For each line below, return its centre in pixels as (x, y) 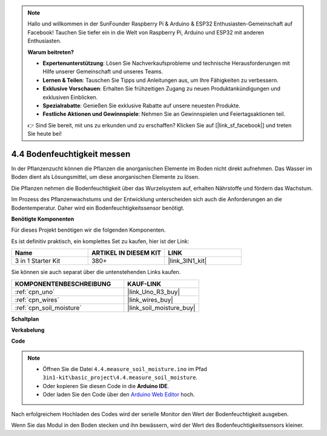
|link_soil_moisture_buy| (161, 307)
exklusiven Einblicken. (70, 97)
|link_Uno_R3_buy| (154, 292)
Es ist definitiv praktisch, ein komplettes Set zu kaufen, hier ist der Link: (100, 241)
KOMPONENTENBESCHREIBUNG (63, 284)
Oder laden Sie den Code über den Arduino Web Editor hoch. (119, 395)
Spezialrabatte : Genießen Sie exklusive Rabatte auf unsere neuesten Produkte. (141, 106)
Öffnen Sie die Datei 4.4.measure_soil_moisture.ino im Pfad (125, 369)
